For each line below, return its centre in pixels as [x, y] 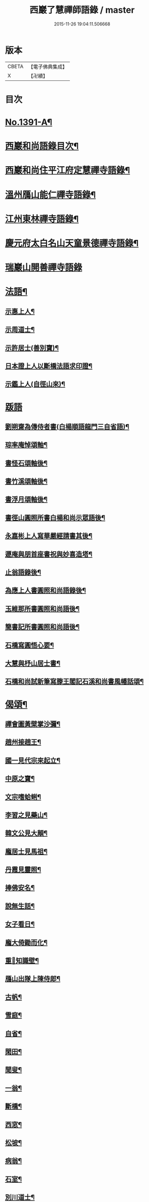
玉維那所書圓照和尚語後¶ [42, 609]
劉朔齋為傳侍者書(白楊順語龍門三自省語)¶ [67, 426]
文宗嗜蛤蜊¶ [23, 797]
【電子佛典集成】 [48, 67]
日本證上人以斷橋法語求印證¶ [49, 366]
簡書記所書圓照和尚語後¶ [42, 627]
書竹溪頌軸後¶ [26, 481]
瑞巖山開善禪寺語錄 [44, 268]
